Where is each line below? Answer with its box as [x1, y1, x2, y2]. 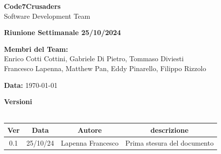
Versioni [4, 96, 32, 107]
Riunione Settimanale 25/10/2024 [4, 27, 121, 38]
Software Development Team [4, 10, 91, 21]
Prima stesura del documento [125, 137, 214, 148]
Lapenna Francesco [61, 137, 119, 148]
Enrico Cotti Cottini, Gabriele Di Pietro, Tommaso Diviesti [4, 53, 184, 64]
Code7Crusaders [4, 1, 61, 11]
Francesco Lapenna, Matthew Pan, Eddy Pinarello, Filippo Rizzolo [4, 63, 206, 73]
